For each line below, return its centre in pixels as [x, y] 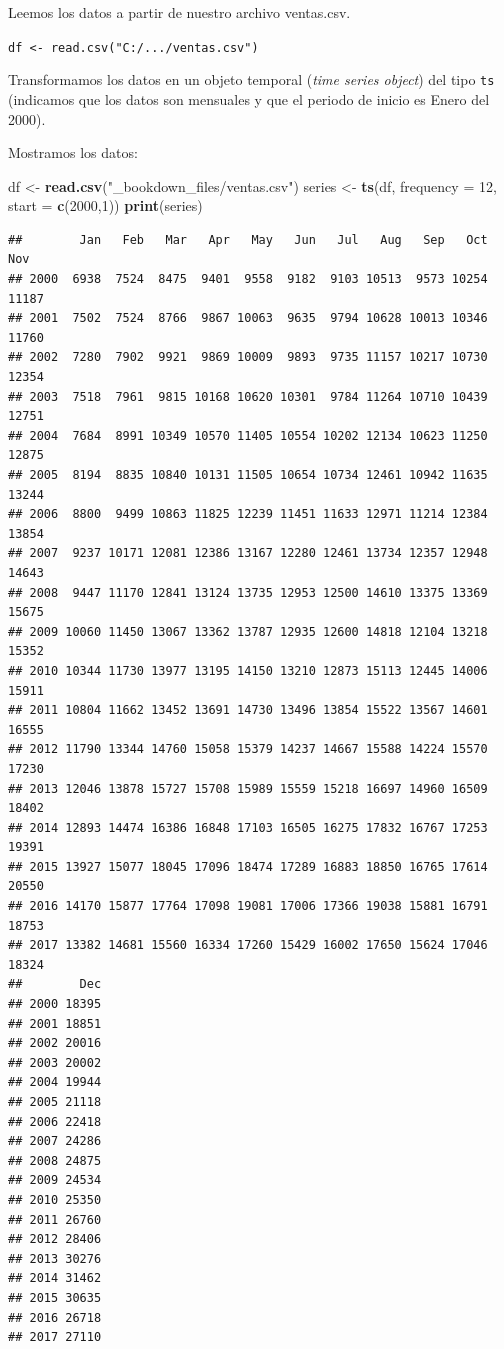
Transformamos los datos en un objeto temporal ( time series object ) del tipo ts [251, 79]
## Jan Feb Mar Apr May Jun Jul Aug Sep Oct [248, 239]
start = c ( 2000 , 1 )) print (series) [105, 205]
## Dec [55, 984]
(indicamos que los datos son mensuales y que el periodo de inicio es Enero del [249, 98]
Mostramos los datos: [73, 152]
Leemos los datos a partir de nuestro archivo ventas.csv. [179, 12]
